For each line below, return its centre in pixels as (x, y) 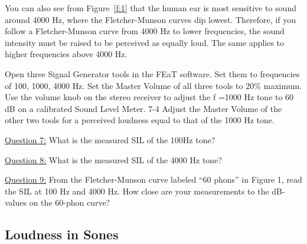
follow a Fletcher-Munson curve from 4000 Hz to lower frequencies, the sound (145, 31)
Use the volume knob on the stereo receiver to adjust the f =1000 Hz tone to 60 (149, 97)
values (16, 202)
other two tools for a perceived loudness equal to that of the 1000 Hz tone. (140, 120)
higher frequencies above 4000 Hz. (66, 54)
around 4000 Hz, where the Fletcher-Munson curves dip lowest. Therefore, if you (150, 19)
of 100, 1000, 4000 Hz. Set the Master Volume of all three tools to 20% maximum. (153, 85)
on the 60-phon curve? (70, 202)
